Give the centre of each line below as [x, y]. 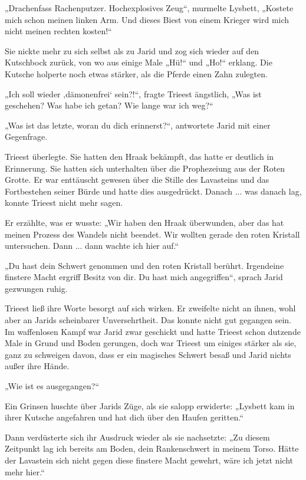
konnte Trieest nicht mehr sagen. [64, 203]
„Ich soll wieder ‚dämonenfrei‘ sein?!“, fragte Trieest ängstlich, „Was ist [133, 93]
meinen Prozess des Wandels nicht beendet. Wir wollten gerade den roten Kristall [152, 234]
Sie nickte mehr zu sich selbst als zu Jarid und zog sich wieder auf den [132, 50]
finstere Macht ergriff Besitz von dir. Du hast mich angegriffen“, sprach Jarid [144, 277]
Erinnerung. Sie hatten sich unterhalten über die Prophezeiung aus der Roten [145, 168]
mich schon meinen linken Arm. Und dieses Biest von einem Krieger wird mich [147, 19]
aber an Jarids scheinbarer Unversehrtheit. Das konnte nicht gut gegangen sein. [148, 320]
